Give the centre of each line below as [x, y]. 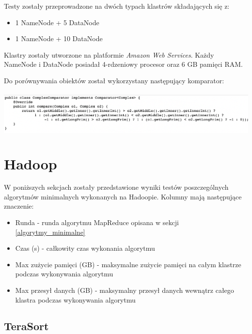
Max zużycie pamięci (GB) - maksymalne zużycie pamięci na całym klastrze [128, 264]
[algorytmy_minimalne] [50, 232]
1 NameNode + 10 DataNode [59, 38]
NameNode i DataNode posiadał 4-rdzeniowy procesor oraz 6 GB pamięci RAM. [123, 64]
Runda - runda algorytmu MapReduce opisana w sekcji [97, 222]
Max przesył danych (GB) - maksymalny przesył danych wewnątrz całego [125, 290]
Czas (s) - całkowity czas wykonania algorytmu [85, 248]
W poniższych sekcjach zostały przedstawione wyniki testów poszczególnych [116, 187]
